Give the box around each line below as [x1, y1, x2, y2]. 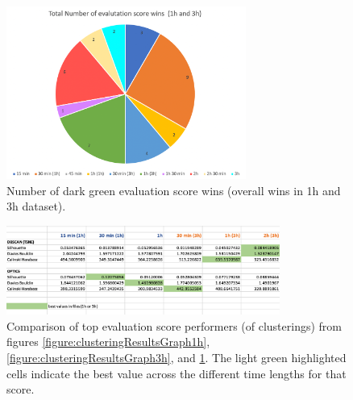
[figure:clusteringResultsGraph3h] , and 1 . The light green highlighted [6, 349, 347, 366]
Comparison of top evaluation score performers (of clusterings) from [6, 317, 342, 334]
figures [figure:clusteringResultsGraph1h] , [6, 333, 210, 350]
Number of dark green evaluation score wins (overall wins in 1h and [6, 181, 341, 198]
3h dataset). [6, 198, 66, 215]
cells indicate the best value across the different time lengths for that [6, 365, 347, 381]
